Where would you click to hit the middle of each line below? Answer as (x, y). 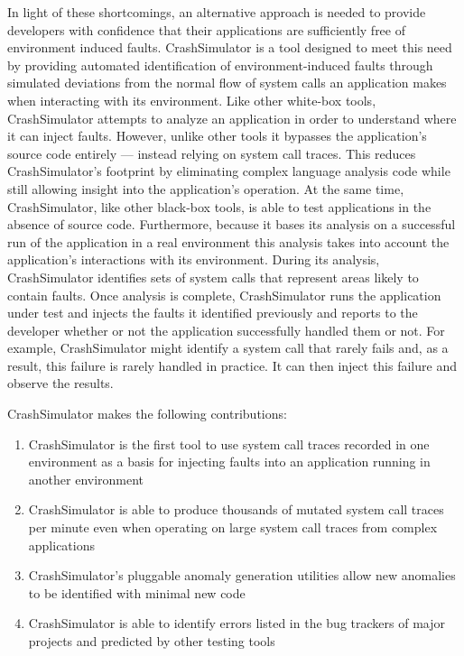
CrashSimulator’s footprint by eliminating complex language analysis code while (229, 171)
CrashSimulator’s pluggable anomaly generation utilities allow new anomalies (242, 575)
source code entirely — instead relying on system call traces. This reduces (212, 153)
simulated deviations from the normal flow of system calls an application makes (227, 83)
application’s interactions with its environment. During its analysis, (194, 259)
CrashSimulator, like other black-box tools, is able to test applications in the (219, 206)
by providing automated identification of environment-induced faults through (220, 65)
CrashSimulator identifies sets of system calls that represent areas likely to (213, 277)
